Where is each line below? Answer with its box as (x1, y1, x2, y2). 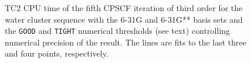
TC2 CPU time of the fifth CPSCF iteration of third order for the (5, 2, 243, 13)
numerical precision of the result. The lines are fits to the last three (5, 36, 246, 48)
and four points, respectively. (5, 47, 108, 60)
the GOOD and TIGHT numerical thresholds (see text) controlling (5, 24, 230, 37)
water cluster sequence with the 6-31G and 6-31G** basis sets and (5, 13, 243, 25)
